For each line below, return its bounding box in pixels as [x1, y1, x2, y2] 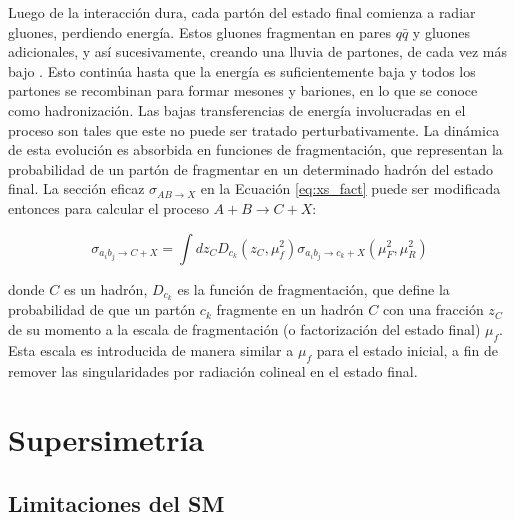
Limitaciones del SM [8, 487, 225, 518]
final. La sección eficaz [8, 178, 145, 199]
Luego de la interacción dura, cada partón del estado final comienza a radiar [8, 2, 476, 22]
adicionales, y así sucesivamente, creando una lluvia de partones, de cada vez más [8, 41, 508, 62]
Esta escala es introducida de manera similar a [8, 339, 294, 360]
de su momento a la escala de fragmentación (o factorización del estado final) [8, 318, 481, 339]
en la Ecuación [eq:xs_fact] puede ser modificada [200, 178, 501, 199]
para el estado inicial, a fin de [316, 339, 498, 360]
